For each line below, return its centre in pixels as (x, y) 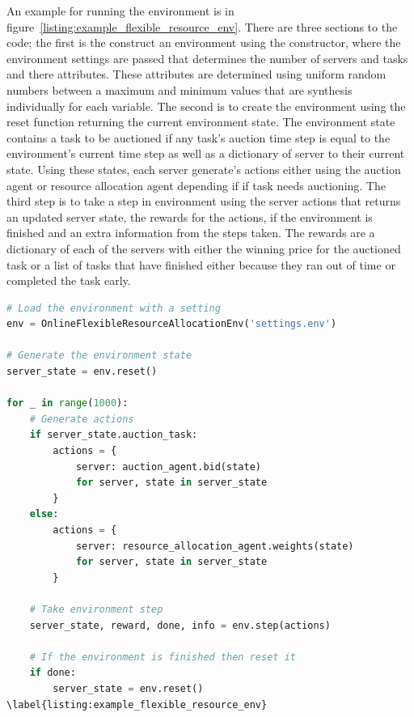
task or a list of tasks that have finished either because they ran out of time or (201, 264)
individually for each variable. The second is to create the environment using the (206, 106)
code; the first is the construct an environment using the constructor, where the (204, 42)
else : (44, 514)
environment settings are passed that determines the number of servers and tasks (207, 58)
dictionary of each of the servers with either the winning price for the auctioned (204, 248)
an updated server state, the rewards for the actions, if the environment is (190, 216)
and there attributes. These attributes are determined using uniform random (196, 74)
